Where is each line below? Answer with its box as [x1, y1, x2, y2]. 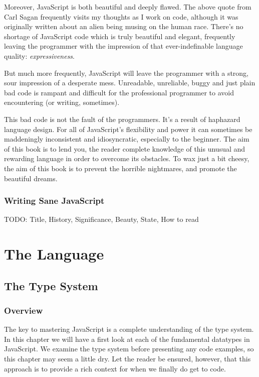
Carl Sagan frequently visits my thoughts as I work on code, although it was [4, 11, 238, 22]
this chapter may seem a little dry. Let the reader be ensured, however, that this [4, 353, 251, 364]
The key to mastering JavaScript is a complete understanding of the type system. [4, 324, 254, 334]
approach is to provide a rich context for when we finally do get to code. [4, 363, 226, 373]
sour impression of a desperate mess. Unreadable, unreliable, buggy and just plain [4, 77, 255, 88]
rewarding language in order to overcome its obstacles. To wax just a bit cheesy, [4, 153, 249, 164]
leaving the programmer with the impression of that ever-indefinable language [4, 41, 243, 51]
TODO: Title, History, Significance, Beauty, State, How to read [4, 214, 199, 224]
